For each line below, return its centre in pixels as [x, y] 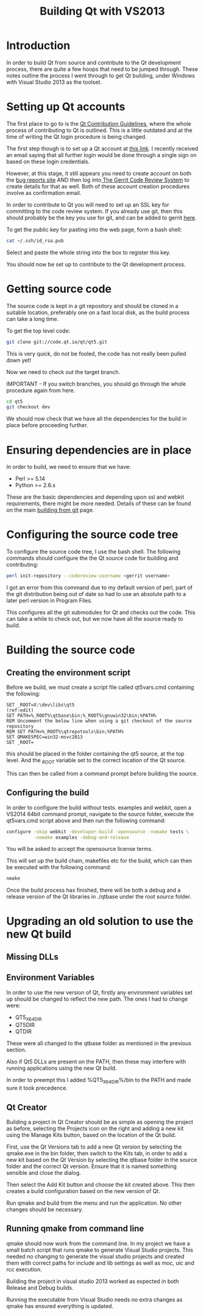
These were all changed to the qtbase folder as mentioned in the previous [99, 1043]
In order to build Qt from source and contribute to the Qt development [94, 62]
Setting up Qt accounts [66, 107]
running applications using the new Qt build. [62, 1068]
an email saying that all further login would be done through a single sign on [101, 155]
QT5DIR [25, 1025]
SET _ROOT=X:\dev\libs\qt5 [40, 705]
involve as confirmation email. [44, 193]
